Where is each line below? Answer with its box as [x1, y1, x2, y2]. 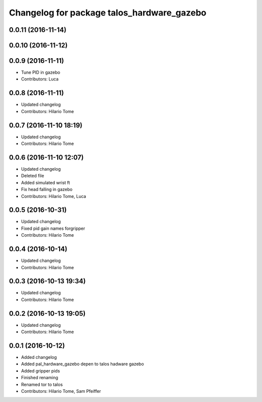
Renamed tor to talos [21, 381, 63, 387]
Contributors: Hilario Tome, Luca [21, 193, 86, 199]
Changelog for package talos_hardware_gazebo [9, 7, 207, 18]
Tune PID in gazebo [21, 69, 61, 75]
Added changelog [21, 354, 57, 360]
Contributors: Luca [21, 76, 59, 82]
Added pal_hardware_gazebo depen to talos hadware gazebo [21, 361, 144, 367]
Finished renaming [21, 375, 58, 381]
